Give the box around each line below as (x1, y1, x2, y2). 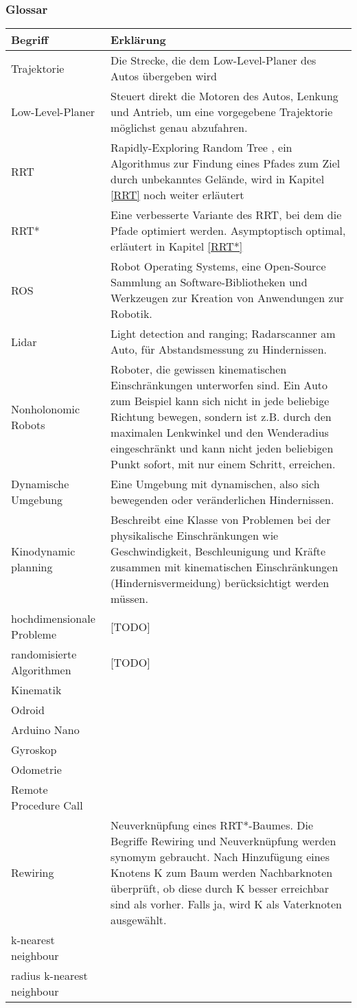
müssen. (111, 591, 148, 607)
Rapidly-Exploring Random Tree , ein (111, 139, 292, 156)
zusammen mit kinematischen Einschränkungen (111, 559, 338, 575)
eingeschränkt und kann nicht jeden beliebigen (111, 440, 334, 457)
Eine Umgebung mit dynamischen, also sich (111, 476, 320, 492)
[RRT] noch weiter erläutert (111, 187, 244, 203)
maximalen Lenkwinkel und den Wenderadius (111, 424, 329, 441)
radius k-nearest (11, 967, 88, 984)
